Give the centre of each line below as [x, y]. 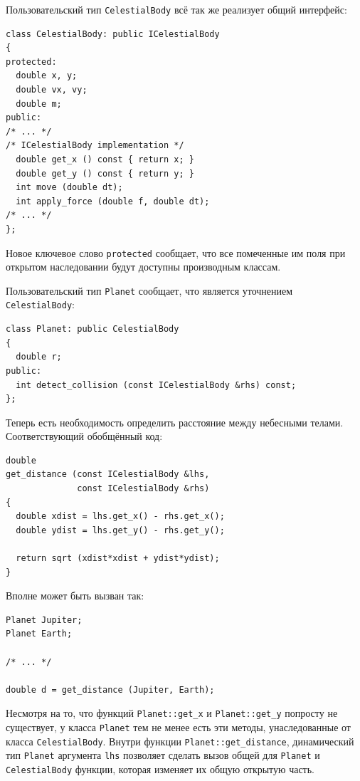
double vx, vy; [52, 90]
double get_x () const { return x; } [105, 159]
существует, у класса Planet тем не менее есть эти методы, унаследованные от [178, 727]
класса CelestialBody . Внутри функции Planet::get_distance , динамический [180, 741]
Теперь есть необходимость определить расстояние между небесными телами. [175, 422]
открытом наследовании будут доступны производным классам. [143, 267]
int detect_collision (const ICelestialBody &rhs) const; [156, 385]
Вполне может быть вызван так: [75, 596]
